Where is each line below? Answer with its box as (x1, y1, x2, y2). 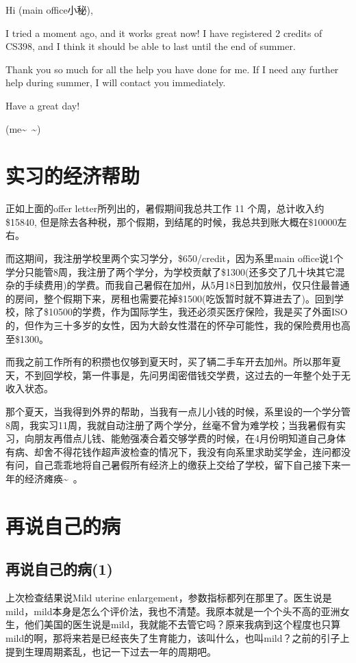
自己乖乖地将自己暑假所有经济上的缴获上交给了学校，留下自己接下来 (34, 458, 341, 472)
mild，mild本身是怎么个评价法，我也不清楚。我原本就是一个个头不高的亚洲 (5, 603, 340, 618)
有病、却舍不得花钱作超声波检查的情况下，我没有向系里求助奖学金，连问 (5, 444, 331, 458)
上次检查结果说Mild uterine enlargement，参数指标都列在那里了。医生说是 (5, 590, 332, 605)
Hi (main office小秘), (5, 3, 93, 16)
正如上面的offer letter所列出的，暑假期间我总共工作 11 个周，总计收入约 (5, 201, 325, 216)
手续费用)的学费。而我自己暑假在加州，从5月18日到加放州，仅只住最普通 (24, 278, 350, 292)
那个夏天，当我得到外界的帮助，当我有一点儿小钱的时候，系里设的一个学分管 (5, 404, 351, 418)
